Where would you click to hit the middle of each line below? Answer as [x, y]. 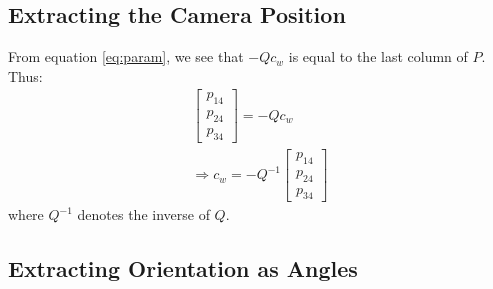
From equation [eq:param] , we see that [126, 56]
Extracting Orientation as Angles [183, 268]
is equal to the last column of [378, 56]
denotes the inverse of [143, 214]
